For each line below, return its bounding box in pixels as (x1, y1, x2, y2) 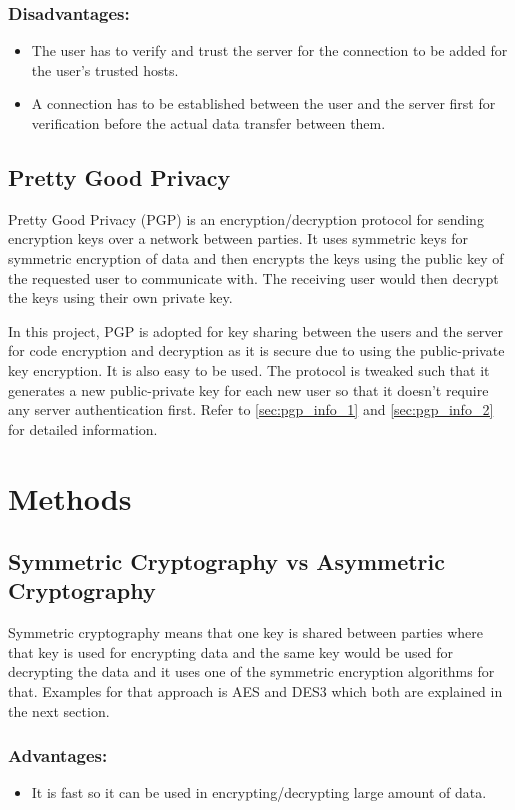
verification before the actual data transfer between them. (31, 113, 386, 133)
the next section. (8, 700, 110, 721)
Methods (8, 477, 132, 518)
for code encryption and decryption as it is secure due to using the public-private (8, 340, 505, 361)
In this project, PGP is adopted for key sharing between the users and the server (8, 320, 504, 341)
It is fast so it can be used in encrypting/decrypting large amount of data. (31, 782, 487, 803)
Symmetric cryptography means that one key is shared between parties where (8, 622, 483, 643)
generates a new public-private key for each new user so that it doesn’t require (8, 379, 489, 400)
